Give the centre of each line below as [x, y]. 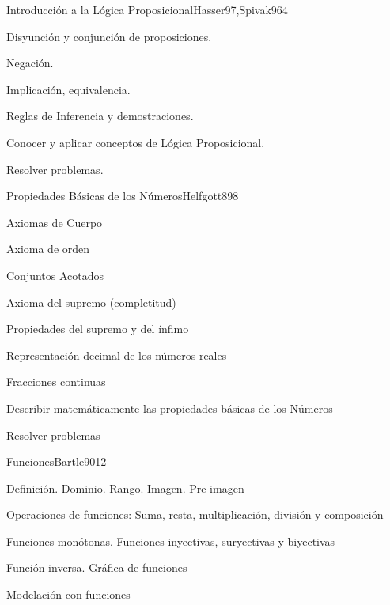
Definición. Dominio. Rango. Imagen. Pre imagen [125, 488]
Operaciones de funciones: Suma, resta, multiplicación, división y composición [195, 514]
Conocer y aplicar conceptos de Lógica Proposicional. [136, 142]
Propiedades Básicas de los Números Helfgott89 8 [123, 196]
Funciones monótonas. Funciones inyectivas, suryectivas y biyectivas [171, 541]
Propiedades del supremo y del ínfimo [98, 329]
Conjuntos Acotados [55, 275]
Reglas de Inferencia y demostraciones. [100, 116]
